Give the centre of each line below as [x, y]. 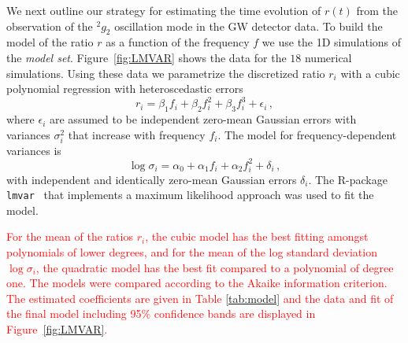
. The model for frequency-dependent [307, 134]
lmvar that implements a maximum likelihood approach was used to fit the [190, 195]
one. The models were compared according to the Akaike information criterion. [197, 283]
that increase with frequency [137, 134]
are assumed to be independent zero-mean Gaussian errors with [203, 119]
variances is [34, 150]
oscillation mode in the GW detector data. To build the [249, 26]
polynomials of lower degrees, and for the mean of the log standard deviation [192, 252]
